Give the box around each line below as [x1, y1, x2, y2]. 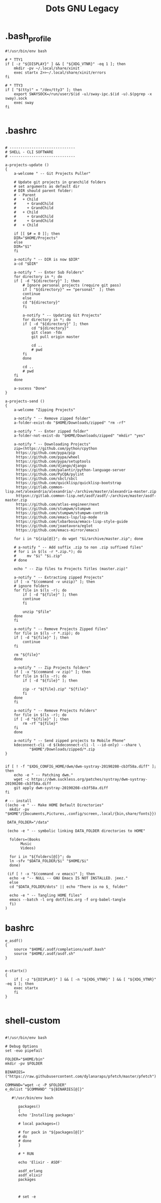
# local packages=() [18, 1121, 60, 1126]
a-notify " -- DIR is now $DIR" [14, 257, 80, 262]
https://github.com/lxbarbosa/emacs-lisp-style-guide [16, 519, 128, 524]
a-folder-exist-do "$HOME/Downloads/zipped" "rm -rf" [14, 420, 126, 425]
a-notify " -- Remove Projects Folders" [14, 708, 97, 713]
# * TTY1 [5, 57, 23, 62]
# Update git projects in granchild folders [14, 180, 106, 185]
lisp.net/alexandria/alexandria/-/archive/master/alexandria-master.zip [5, 489, 157, 494]
